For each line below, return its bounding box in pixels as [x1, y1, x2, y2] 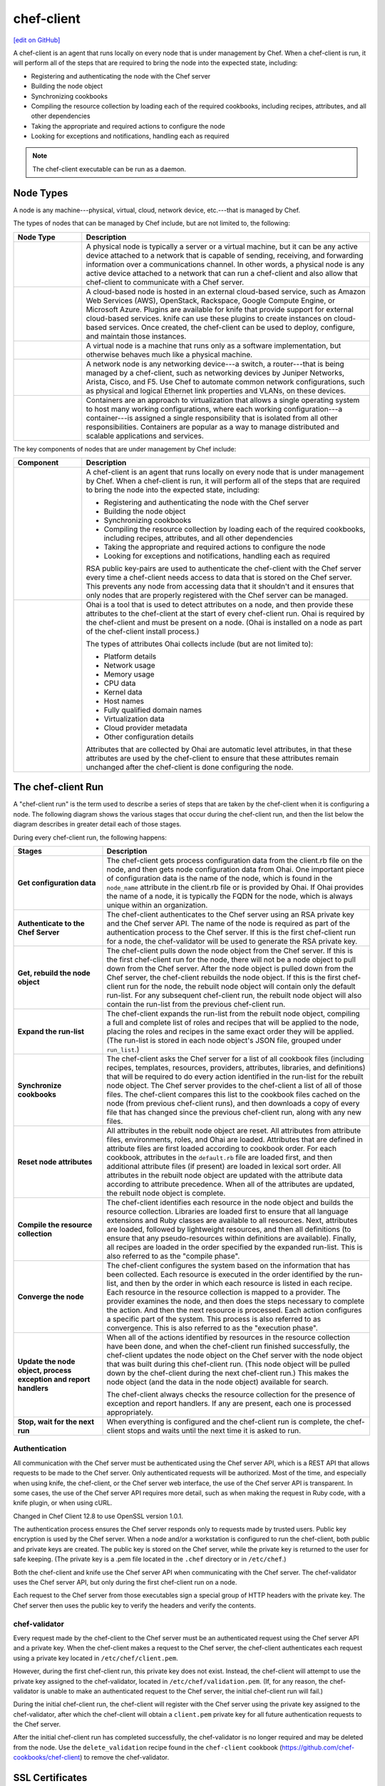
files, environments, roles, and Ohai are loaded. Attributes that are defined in [106, 1134, 363, 1144]
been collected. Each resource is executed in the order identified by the [106, 1269, 347, 1279]
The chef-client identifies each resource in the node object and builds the [106, 1197, 354, 1207]
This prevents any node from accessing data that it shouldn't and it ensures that [86, 581, 354, 591]
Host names [103, 696, 145, 706]
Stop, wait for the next [17, 1417, 95, 1427]
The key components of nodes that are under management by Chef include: [13, 444, 237, 453]
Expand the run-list [17, 1027, 85, 1036]
